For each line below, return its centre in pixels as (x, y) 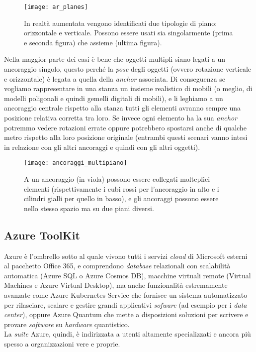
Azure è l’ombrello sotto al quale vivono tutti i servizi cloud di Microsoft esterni (126, 256)
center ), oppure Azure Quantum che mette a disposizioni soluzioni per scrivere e (126, 314)
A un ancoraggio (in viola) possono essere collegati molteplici (117, 179)
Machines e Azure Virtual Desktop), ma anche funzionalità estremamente (116, 285)
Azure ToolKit (42, 235)
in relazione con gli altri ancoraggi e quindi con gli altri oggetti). (102, 147)
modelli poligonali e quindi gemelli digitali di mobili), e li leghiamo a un (114, 98)
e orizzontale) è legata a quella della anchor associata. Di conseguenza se (115, 78)
